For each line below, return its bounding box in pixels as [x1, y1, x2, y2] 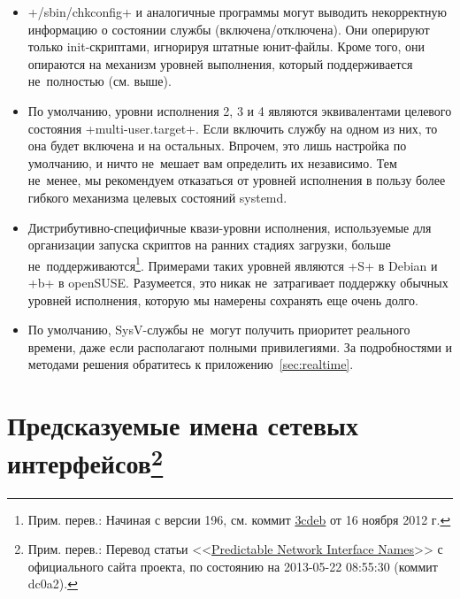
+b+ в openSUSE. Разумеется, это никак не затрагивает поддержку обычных [27, 273, 448, 291]
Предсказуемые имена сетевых [7, 407, 358, 443]
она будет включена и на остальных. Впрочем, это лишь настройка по [27, 136, 407, 155]
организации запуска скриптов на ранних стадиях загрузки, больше [27, 235, 391, 254]
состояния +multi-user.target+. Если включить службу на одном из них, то [27, 119, 438, 137]
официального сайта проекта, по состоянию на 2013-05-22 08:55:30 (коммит [27, 557, 438, 575]
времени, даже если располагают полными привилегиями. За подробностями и [27, 337, 453, 356]
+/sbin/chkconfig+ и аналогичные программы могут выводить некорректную [27, 3, 448, 20]
